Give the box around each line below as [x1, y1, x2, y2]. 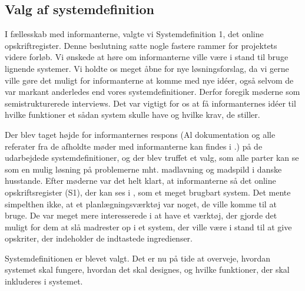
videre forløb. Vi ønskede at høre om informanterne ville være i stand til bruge [5, 51, 289, 63]
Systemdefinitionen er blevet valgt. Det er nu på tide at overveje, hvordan [5, 252, 271, 264]
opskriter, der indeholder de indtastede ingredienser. [5, 232, 193, 244]
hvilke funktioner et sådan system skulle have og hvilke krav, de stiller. [5, 108, 260, 121]
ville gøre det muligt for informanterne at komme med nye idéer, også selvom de [5, 74, 294, 86]
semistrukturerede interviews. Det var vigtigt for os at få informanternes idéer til [5, 97, 296, 109]
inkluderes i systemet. [5, 275, 83, 287]
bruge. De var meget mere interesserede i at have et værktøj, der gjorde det [5, 209, 277, 221]
